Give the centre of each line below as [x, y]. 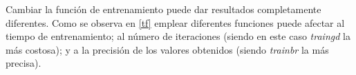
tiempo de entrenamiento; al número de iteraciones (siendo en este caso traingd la [178, 36]
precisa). [24, 63]
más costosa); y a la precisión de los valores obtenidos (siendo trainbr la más [167, 49]
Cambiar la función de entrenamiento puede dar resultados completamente [163, 9]
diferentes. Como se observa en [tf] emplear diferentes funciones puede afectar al [175, 22]
